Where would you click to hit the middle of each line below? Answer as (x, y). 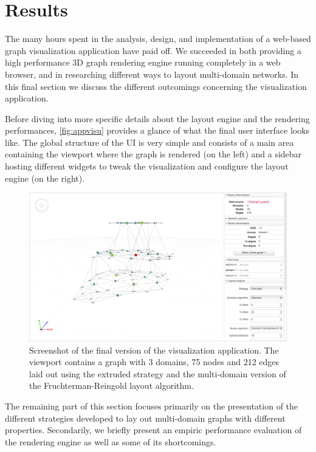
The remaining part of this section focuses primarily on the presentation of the (152, 406)
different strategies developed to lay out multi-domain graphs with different (145, 418)
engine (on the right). (45, 178)
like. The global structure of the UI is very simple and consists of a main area (149, 142)
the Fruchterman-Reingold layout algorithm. (112, 385)
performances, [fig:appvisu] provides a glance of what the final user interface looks (157, 130)
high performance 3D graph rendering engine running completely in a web (143, 62)
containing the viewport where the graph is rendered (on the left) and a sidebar (153, 154)
